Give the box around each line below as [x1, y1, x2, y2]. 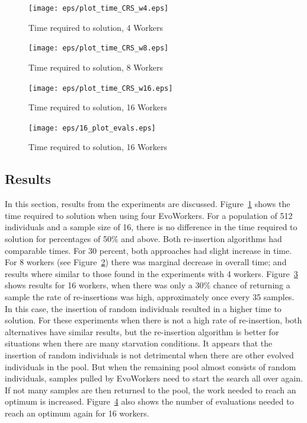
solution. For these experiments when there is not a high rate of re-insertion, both [5, 314, 302, 326]
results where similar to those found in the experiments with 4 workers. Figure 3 [5, 267, 298, 279]
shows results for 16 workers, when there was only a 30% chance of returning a [5, 279, 290, 291]
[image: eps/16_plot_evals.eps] [28, 123, 156, 132]
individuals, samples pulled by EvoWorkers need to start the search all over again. [5, 372, 303, 384]
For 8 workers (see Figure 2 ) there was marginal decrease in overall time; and [5, 256, 287, 268]
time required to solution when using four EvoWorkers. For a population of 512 [5, 209, 293, 221]
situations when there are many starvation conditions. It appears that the [5, 337, 273, 349]
